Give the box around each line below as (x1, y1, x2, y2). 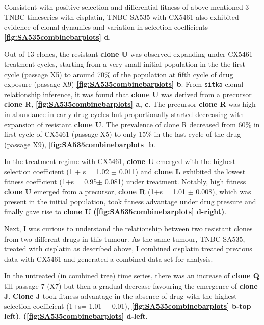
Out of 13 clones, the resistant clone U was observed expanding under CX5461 (4, 49, 253, 59)
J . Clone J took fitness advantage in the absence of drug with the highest (4, 290, 237, 301)
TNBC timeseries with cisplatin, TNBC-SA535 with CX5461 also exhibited (4, 11, 239, 22)
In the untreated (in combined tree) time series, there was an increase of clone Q (4, 270, 259, 281)
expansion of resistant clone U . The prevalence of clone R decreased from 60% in (4, 119, 260, 129)
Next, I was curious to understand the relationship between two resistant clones (4, 223, 253, 234)
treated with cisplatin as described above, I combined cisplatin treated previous (4, 243, 252, 254)
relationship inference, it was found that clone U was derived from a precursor (4, 88, 252, 99)
